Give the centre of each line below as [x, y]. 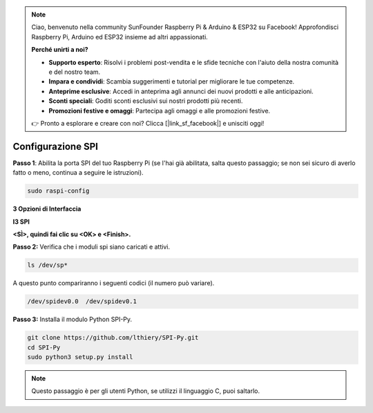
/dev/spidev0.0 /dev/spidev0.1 [82, 301]
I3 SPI [21, 222]
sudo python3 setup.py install [80, 357]
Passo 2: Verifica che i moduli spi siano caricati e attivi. [92, 247]
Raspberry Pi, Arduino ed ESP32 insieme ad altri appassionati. [120, 37]
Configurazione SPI [55, 146]
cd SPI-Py [44, 347]
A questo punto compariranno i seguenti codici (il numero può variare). [114, 283]
